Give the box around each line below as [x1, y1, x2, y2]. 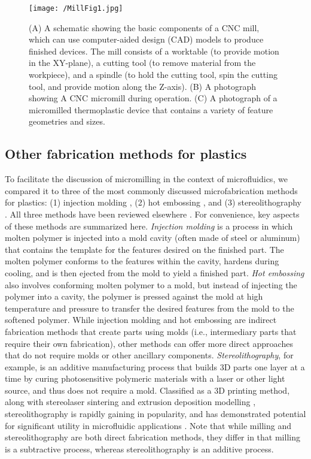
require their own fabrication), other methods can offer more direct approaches [5, 337, 293, 349]
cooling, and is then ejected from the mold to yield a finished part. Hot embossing [5, 266, 304, 279]
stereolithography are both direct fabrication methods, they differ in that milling [5, 431, 300, 443]
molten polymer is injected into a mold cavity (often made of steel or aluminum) [5, 231, 300, 244]
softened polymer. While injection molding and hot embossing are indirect [5, 313, 277, 326]
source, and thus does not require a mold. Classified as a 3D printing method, [5, 383, 290, 396]
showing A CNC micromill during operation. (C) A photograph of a [29, 92, 278, 104]
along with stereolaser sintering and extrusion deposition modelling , [5, 395, 256, 408]
